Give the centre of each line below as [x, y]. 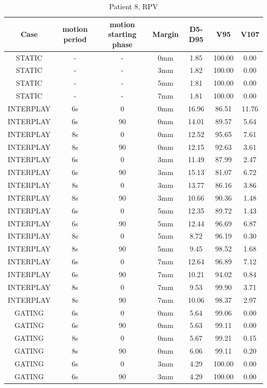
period [75, 39]
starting [122, 34]
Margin [166, 34]
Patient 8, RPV [133, 6]
